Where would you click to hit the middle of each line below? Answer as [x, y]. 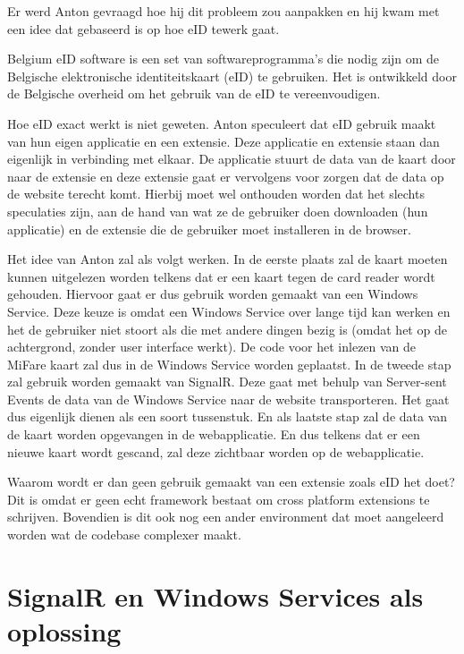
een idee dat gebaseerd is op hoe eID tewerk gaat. [143, 28]
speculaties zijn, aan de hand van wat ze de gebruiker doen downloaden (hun [218, 211]
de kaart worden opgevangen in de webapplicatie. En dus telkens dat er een [214, 434]
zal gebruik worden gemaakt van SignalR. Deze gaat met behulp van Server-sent [227, 382]
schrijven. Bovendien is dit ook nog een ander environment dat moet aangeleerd [226, 517]
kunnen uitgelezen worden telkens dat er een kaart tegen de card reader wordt [221, 276]
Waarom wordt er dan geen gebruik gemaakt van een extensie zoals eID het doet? [231, 482]
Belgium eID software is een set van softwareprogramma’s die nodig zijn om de [224, 59]
